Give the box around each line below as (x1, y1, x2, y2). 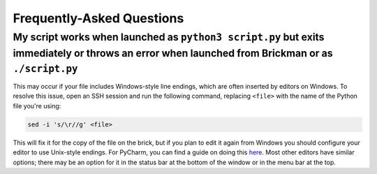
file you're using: (13, 101, 61, 110)
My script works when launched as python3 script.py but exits (13, 31, 325, 43)
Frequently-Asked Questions (13, 10, 184, 26)
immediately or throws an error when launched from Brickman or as (13, 47, 333, 59)
